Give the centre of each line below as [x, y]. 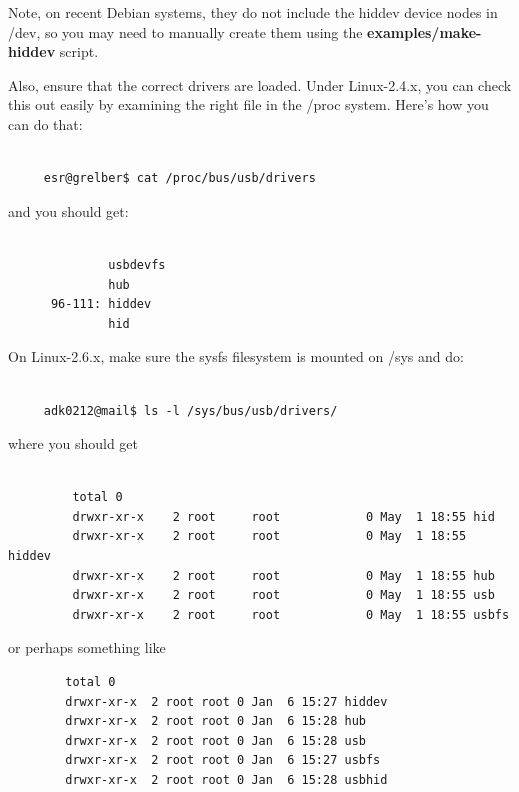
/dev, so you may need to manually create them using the [185, 31]
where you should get [73, 443]
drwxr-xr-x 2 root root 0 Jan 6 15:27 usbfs [223, 760]
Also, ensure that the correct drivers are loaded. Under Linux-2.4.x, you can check [260, 84]
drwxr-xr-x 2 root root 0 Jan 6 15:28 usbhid [226, 780]
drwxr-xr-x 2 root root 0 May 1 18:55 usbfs [291, 614]
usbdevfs [137, 264]
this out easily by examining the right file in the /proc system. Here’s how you [248, 104]
